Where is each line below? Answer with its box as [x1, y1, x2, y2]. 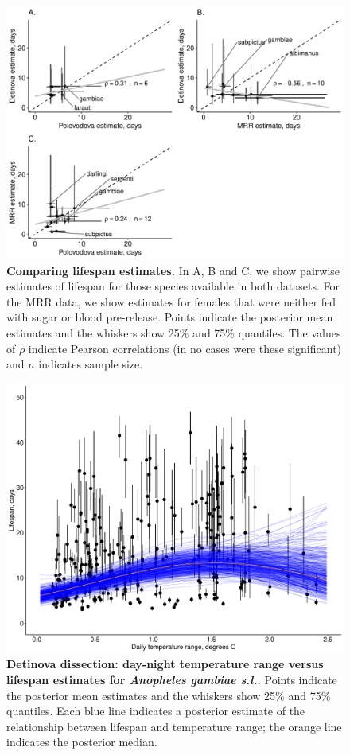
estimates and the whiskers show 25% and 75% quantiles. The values [6, 324, 341, 341]
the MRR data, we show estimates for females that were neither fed [6, 293, 336, 309]
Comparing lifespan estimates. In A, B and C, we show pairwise [6, 262, 340, 278]
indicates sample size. [38, 356, 143, 372]
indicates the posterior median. [6, 734, 157, 750]
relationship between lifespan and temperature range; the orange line [6, 718, 342, 734]
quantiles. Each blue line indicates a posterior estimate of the [6, 702, 305, 719]
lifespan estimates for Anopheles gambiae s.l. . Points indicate [6, 671, 337, 688]
